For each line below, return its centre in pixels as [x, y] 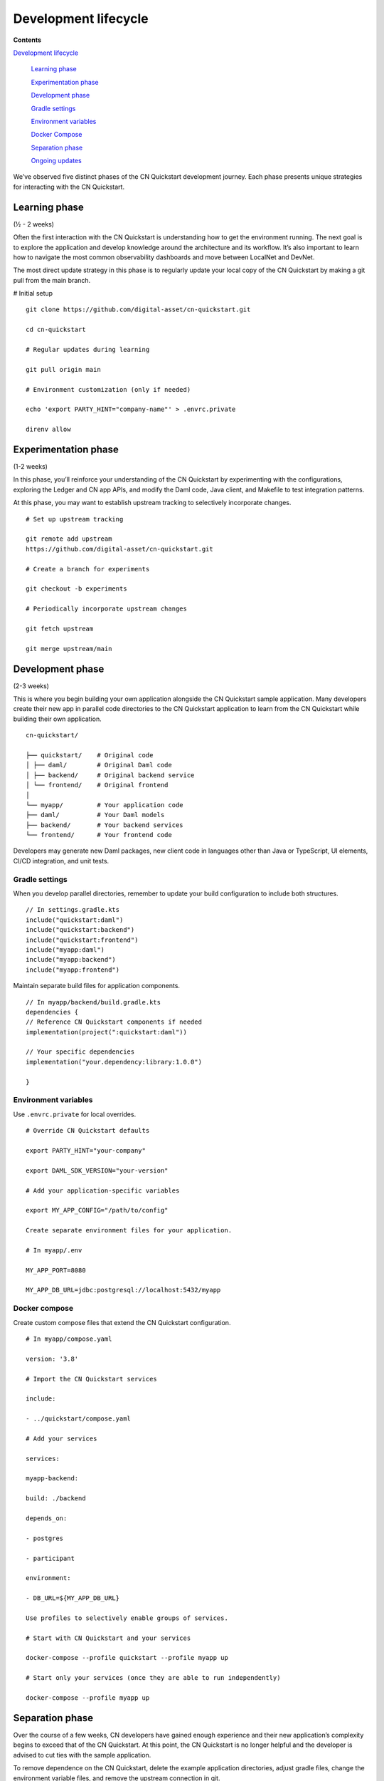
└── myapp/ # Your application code [105, 805]
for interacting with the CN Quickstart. [69, 187]
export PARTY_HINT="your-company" [86, 1150]
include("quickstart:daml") [75, 920]
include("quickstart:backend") [80, 930]
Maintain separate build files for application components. [97, 986]
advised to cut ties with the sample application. [82, 1755]
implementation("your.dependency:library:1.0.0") [114, 1062]
